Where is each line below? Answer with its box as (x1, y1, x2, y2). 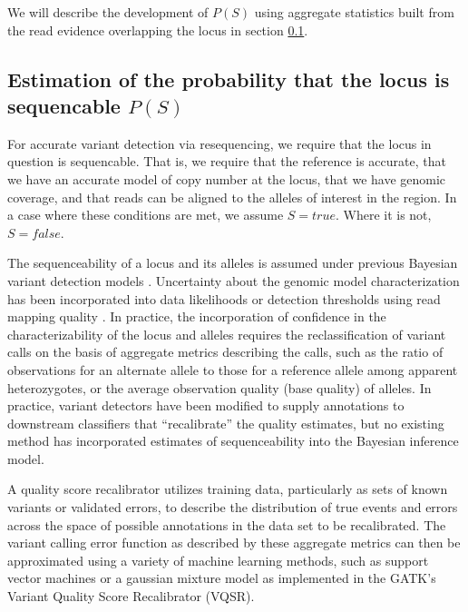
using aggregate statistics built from (254, 3, 454, 21)
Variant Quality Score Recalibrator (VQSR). (7, 587, 255, 606)
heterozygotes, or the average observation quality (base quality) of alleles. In (7, 378, 432, 397)
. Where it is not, (335, 205, 432, 224)
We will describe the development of (7, 3, 209, 21)
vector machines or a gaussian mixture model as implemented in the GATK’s (7, 568, 436, 587)
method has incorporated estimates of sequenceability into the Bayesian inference (7, 431, 459, 450)
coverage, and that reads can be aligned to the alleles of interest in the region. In (7, 187, 457, 206)
